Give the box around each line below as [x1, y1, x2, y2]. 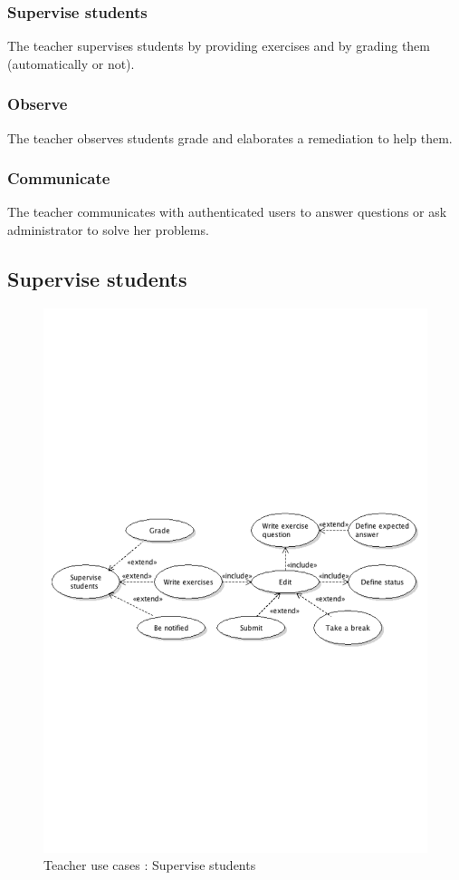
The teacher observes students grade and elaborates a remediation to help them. [7, 128, 453, 147]
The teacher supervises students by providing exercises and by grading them [7, 36, 430, 55]
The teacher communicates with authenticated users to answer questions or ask [7, 202, 447, 221]
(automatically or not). [7, 54, 135, 73]
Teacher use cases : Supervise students [43, 856, 256, 875]
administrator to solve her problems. [7, 220, 209, 240]
